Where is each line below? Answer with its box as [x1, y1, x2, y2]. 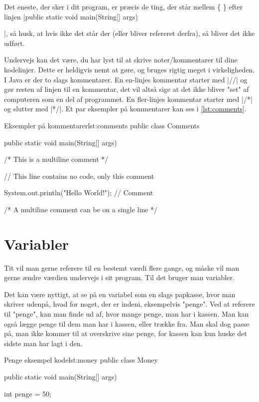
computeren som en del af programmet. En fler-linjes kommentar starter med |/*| [4, 93, 253, 104]
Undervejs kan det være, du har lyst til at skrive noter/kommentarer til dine [4, 54, 238, 65]
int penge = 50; [4, 388, 51, 399]
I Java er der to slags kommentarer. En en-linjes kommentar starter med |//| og [4, 74, 248, 84]
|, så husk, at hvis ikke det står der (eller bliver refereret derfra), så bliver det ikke [4, 28, 255, 38]
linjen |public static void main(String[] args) [4, 11, 138, 21]
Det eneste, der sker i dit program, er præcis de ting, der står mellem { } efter [4, 1, 243, 11]
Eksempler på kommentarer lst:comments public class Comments [4, 120, 200, 130]
